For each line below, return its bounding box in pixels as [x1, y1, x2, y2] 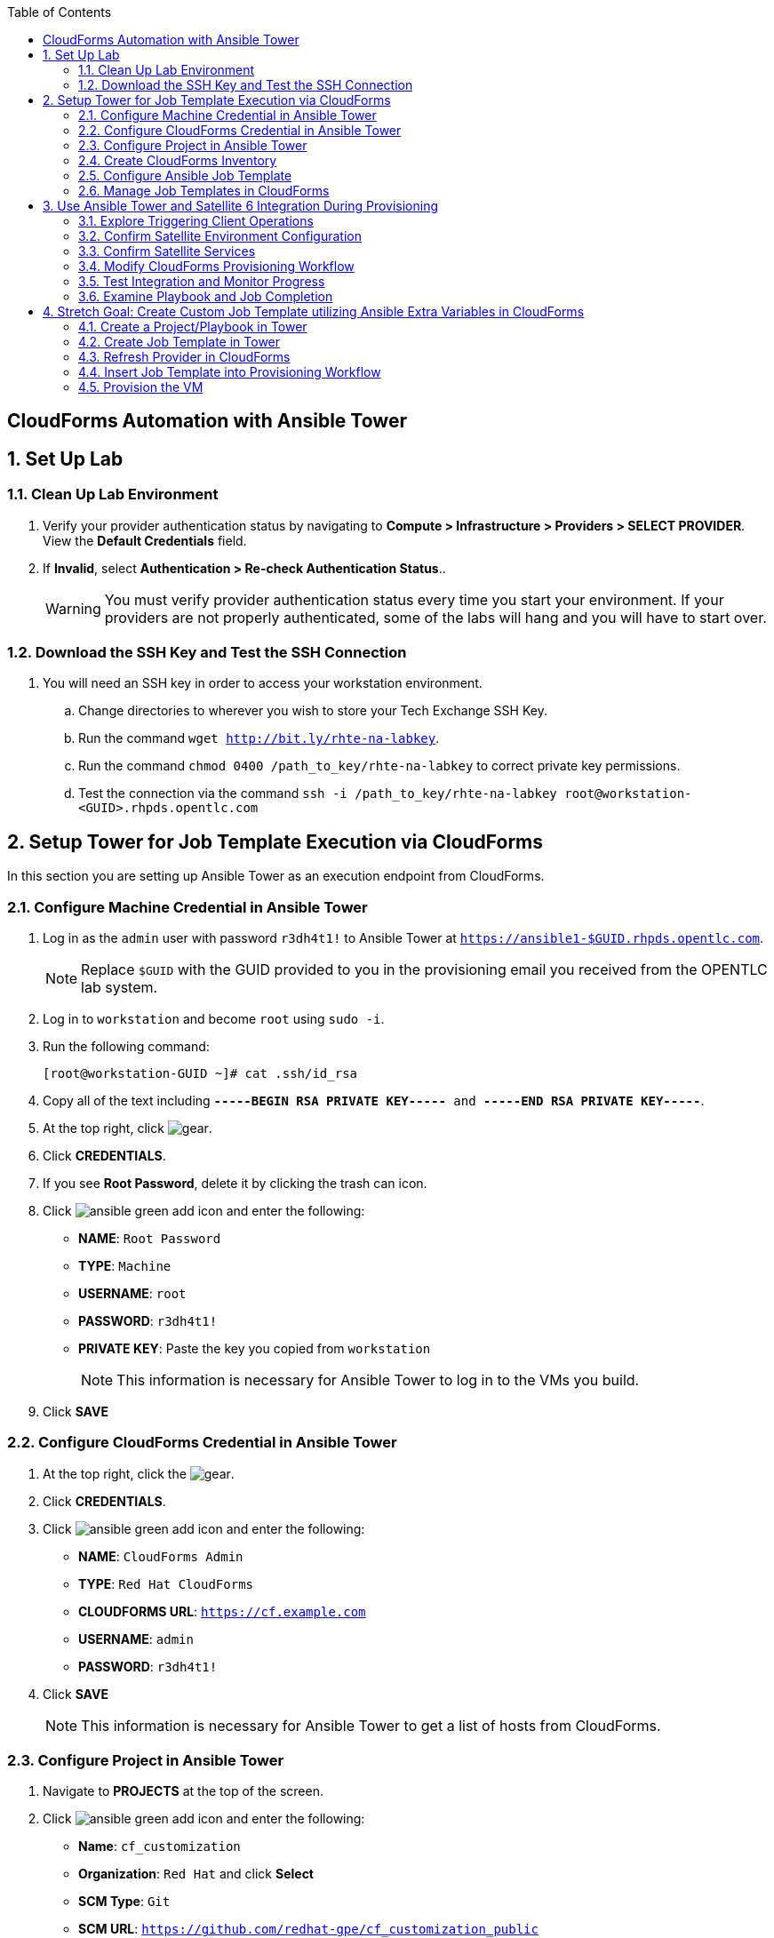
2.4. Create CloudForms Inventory [78, 153, 277, 168]
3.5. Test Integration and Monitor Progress [78, 274, 325, 289]
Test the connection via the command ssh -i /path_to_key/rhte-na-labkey [78, 786, 557, 802]
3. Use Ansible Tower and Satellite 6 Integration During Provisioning [43, 198, 439, 213]
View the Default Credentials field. [43, 532, 247, 548]
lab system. [81, 977, 158, 996]
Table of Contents [7, 4, 112, 20]
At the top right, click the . [43, 1465, 235, 1481]
